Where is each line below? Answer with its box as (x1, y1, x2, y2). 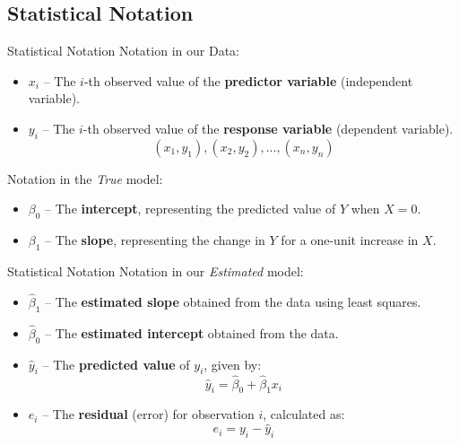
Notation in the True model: (7, 169, 163, 188)
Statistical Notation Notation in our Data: (7, 41, 239, 60)
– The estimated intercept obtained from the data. (45, 323, 339, 342)
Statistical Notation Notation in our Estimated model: (7, 261, 304, 280)
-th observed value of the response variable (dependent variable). (82, 118, 454, 137)
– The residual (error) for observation (42, 405, 255, 423)
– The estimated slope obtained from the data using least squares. (45, 292, 421, 310)
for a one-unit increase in (281, 231, 419, 249)
